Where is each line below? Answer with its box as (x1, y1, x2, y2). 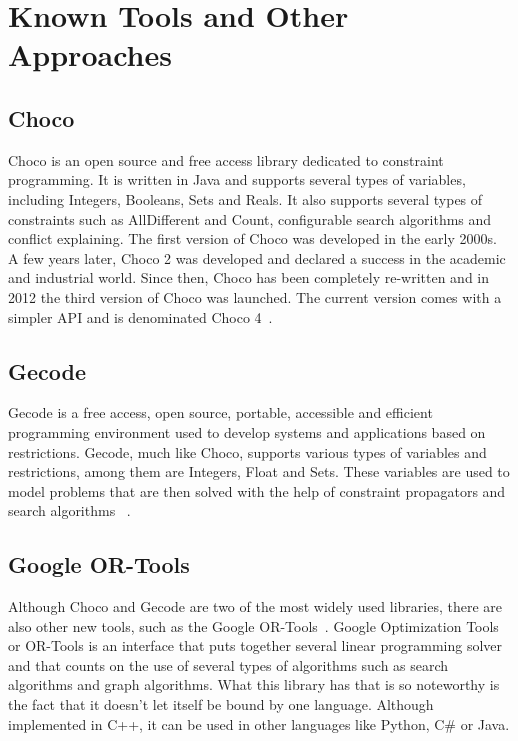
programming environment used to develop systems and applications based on (8, 421, 486, 442)
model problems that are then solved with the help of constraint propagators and (8, 480, 506, 501)
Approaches (8, 34, 172, 75)
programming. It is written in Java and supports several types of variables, (8, 169, 466, 190)
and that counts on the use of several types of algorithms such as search (8, 654, 449, 675)
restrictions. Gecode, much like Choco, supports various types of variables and (8, 441, 487, 462)
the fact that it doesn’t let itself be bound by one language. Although (8, 694, 434, 715)
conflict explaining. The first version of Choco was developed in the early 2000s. (8, 228, 497, 249)
